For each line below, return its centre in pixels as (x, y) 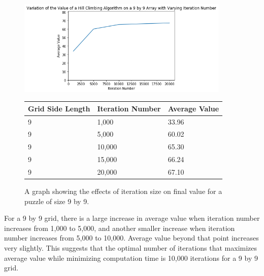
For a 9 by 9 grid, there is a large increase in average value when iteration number (132, 218)
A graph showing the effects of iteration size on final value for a (123, 191)
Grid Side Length (59, 108)
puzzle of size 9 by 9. (57, 201)
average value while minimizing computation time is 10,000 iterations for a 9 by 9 (131, 258)
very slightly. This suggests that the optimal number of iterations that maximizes (131, 247)
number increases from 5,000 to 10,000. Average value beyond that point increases (131, 238)
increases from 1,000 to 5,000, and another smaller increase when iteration (120, 228)
